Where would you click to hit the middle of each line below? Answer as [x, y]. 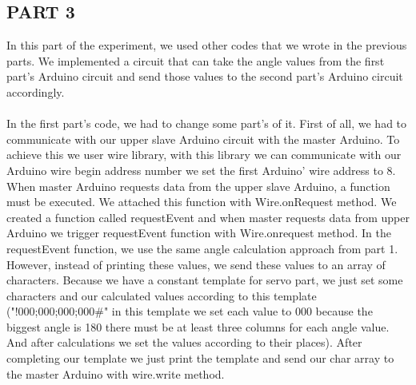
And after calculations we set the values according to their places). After [184, 342]
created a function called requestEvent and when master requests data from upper [208, 217]
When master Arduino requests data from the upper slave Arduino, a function [198, 186]
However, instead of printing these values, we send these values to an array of [196, 264]
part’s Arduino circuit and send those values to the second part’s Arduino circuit [205, 76]
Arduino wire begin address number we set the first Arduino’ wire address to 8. [201, 170]
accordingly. [36, 91]
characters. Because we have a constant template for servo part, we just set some [205, 280]
